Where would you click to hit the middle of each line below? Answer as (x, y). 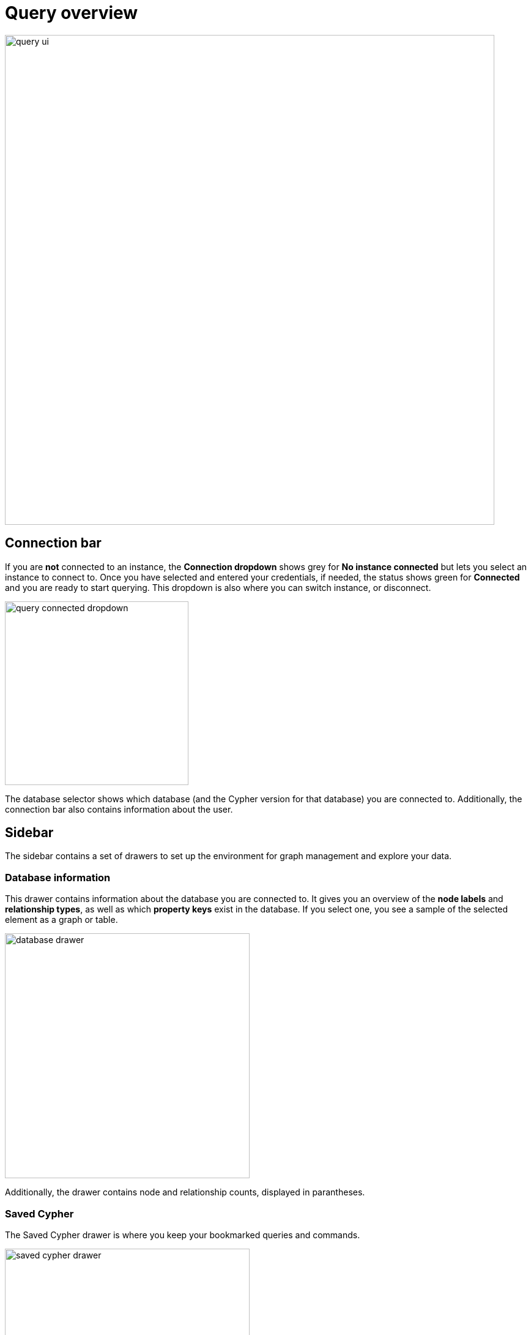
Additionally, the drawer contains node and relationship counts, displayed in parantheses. (185, 1192)
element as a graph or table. (61, 920)
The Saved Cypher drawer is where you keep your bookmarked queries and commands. (183, 1235)
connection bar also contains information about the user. (119, 809)
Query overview (72, 13)
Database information (58, 877)
